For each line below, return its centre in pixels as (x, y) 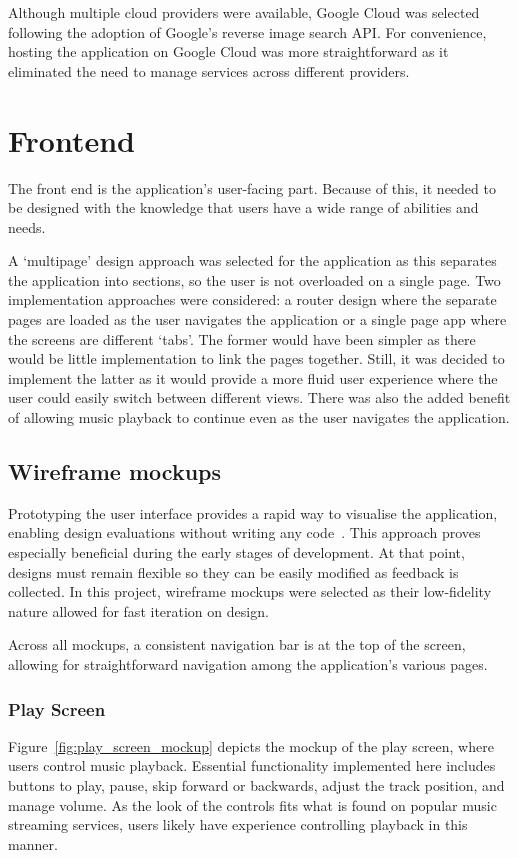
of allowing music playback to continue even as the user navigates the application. (259, 417)
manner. (33, 843)
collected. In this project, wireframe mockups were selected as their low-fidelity (250, 591)
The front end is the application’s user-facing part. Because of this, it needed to (252, 187)
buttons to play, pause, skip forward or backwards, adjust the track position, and (256, 784)
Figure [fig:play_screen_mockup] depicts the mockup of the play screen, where (251, 745)
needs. (27, 226)
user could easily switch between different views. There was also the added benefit (259, 397)
